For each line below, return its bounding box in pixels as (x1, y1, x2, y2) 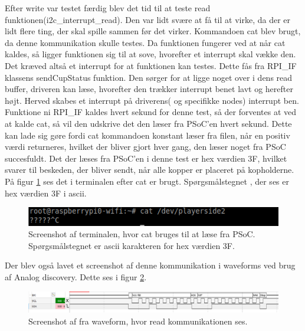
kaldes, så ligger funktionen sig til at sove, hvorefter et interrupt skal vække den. (5, 48, 296, 60)
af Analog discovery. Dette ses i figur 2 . (5, 271, 147, 283)
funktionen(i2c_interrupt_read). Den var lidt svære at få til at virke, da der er (5, 13, 291, 25)
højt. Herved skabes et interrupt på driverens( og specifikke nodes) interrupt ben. (5, 94, 299, 106)
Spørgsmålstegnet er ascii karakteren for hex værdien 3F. (28, 239, 235, 251)
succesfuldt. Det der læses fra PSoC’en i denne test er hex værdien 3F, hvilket (5, 152, 287, 164)
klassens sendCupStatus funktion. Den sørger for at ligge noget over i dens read (5, 71, 293, 83)
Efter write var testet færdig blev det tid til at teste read (5, 2, 211, 14)
